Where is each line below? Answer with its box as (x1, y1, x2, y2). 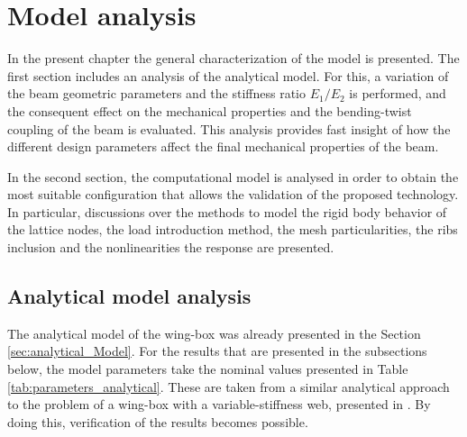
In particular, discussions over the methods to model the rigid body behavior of (7, 202, 447, 221)
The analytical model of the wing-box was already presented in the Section (7, 323, 421, 342)
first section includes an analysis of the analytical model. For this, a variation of (7, 66, 449, 85)
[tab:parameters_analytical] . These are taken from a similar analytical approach (7, 377, 450, 396)
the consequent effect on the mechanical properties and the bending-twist (7, 101, 412, 120)
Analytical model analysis (7, 282, 252, 310)
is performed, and (349, 84, 446, 103)
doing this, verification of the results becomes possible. (7, 412, 308, 431)
